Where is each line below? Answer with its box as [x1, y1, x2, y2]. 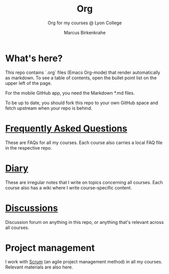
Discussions [5, 202, 58, 214]
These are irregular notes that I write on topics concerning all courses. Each [5, 179, 163, 185]
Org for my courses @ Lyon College [47, 20, 122, 26]
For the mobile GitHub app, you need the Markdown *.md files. [5, 89, 135, 96]
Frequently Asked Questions [5, 122, 128, 134]
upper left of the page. [5, 80, 52, 86]
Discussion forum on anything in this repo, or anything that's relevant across [5, 219, 164, 225]
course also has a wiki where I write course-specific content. [5, 185, 132, 191]
